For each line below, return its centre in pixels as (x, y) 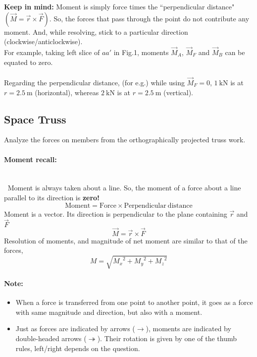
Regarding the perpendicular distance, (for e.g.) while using (94, 82)
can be (235, 52)
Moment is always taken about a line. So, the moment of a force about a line (124, 188)
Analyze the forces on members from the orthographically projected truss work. (125, 140)
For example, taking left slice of (52, 52)
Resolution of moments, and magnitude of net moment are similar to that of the (126, 240)
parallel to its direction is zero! (52, 197)
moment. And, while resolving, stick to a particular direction (96, 31)
